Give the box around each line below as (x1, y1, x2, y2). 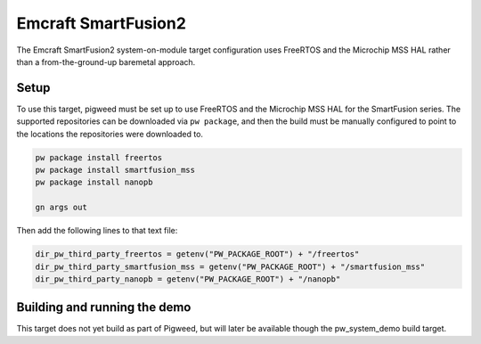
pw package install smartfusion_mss (35, 165, 196, 175)
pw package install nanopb (35, 177, 153, 187)
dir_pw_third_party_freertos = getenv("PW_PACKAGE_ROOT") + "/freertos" (35, 250, 360, 259)
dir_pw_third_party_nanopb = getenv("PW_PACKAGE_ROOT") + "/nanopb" (35, 274, 341, 284)
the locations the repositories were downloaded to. (16, 128, 204, 139)
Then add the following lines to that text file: (16, 225, 178, 236)
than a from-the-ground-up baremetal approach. (16, 56, 196, 67)
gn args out (35, 202, 88, 213)
